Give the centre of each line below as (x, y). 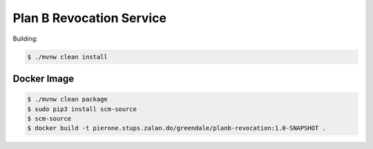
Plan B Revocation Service (90, 18)
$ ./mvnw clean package (68, 99)
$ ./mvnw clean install (68, 57)
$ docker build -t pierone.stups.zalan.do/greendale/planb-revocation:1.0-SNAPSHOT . (176, 128)
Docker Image (44, 78)
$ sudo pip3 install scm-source (82, 109)
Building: (25, 39)
